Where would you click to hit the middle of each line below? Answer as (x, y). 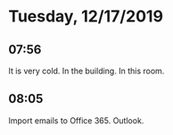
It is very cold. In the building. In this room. (86, 71)
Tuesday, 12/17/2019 (86, 17)
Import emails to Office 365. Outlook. (76, 120)
